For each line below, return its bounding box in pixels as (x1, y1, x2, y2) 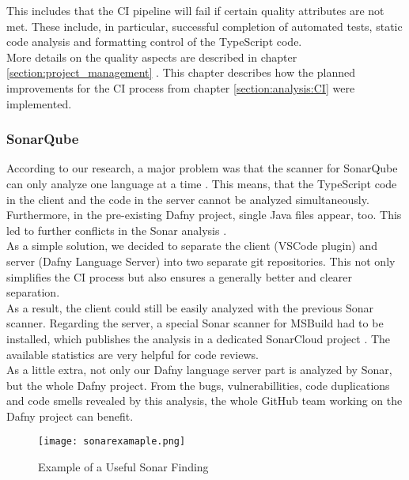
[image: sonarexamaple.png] (38, 436, 186, 448)
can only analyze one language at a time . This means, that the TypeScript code (6, 175, 397, 191)
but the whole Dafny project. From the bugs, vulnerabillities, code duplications (6, 376, 390, 393)
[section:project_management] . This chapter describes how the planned (6, 64, 356, 81)
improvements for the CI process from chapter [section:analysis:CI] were (6, 79, 355, 96)
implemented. (6, 95, 72, 111)
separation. (6, 284, 60, 300)
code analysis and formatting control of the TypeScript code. (6, 33, 302, 50)
